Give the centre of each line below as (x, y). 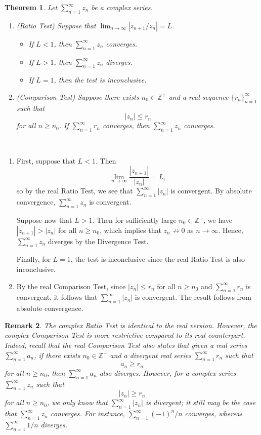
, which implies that (130, 230)
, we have (218, 220)
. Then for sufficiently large (134, 220)
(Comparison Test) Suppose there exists (78, 96)
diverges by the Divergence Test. (98, 241)
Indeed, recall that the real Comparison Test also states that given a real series (126, 345)
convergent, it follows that (57, 297)
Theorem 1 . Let (31, 7)
